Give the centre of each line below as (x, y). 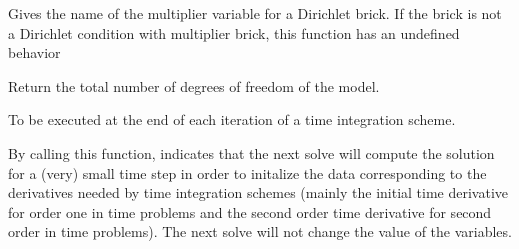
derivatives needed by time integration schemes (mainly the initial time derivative (258, 192)
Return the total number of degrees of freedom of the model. (194, 85)
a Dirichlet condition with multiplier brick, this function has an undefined (234, 32)
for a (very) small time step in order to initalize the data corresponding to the (247, 172)
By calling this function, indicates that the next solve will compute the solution (251, 152)
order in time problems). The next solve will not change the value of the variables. (260, 231)
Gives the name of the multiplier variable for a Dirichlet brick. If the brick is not (255, 13)
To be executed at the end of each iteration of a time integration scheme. (232, 119)
